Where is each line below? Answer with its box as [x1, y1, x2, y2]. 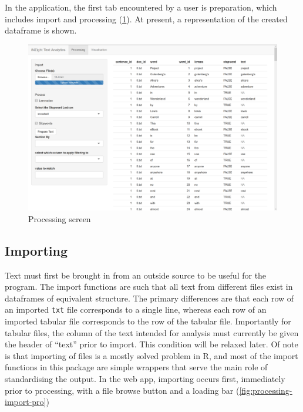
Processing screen [28, 212, 91, 225]
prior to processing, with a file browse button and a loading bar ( [5, 384, 240, 396]
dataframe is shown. [5, 24, 77, 36]
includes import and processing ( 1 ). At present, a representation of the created [5, 12, 288, 25]
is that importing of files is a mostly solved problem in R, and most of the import [5, 349, 298, 361]
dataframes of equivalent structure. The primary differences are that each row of [5, 292, 294, 304]
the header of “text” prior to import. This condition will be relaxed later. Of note [5, 338, 298, 350]
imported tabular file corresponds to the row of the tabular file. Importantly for [5, 315, 291, 327]
